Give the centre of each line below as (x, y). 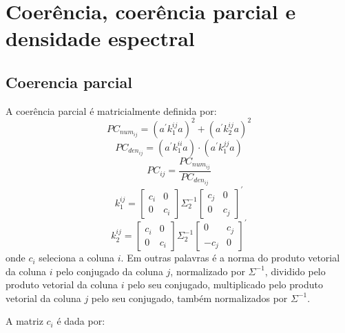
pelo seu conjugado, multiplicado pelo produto (225, 284)
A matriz (24, 321)
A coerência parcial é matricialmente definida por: (111, 110)
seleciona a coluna (77, 258)
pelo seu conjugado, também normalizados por (189, 298)
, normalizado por (208, 271)
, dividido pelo (295, 271)
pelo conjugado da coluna (109, 271)
